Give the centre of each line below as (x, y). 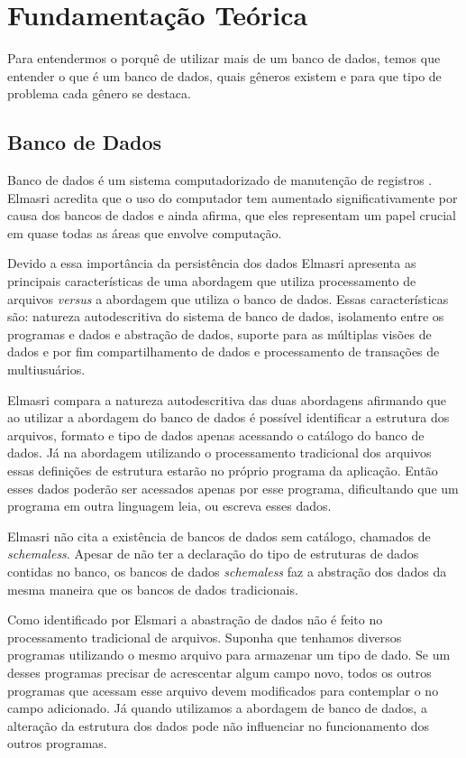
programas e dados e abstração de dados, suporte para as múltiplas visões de (219, 333)
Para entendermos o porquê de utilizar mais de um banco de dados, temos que (224, 58)
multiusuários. (46, 370)
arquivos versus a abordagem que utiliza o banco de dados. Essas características (228, 298)
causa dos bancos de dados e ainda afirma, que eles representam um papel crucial (232, 215)
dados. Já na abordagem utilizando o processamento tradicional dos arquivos (219, 453)
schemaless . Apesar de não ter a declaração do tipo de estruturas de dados (213, 554)
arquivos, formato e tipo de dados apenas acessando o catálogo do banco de (216, 434)
